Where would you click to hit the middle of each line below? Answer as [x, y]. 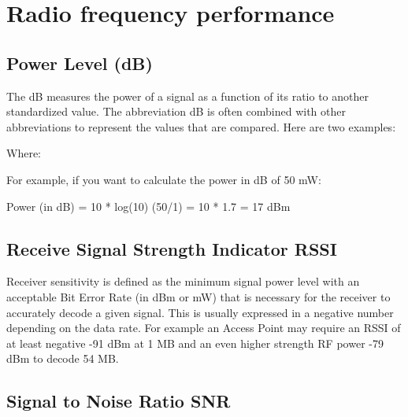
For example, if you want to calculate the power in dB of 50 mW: [164, 179]
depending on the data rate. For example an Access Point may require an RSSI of [204, 328]
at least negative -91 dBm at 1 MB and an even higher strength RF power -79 [195, 343]
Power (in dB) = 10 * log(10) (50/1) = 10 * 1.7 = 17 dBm [148, 206]
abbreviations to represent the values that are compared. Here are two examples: [201, 126]
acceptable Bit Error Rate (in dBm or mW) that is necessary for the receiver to [198, 296]
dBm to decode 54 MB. [63, 358]
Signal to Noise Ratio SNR [119, 401]
